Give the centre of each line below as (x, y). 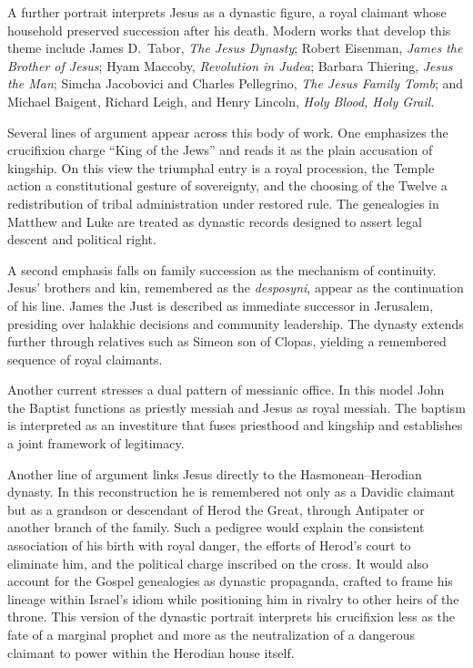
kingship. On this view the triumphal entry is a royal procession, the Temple (221, 167)
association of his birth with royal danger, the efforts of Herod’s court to (209, 545)
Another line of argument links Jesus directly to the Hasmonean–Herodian (215, 473)
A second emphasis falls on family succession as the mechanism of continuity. (222, 269)
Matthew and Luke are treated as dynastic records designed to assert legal (215, 221)
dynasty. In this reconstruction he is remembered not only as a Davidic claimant (231, 492)
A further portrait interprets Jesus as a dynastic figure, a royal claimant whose (227, 12)
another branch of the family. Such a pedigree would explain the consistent (216, 527)
